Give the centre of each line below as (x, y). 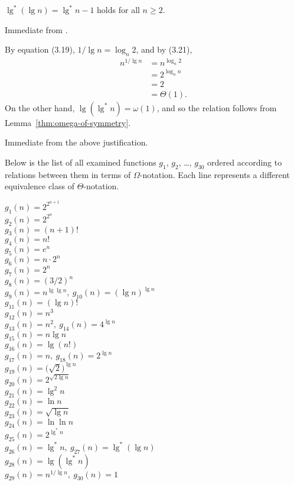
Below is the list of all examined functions (81, 162)
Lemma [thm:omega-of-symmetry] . (68, 122)
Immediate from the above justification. (76, 142)
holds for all (118, 9)
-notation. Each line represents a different (215, 174)
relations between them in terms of (68, 174)
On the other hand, (40, 107)
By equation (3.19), (40, 49)
